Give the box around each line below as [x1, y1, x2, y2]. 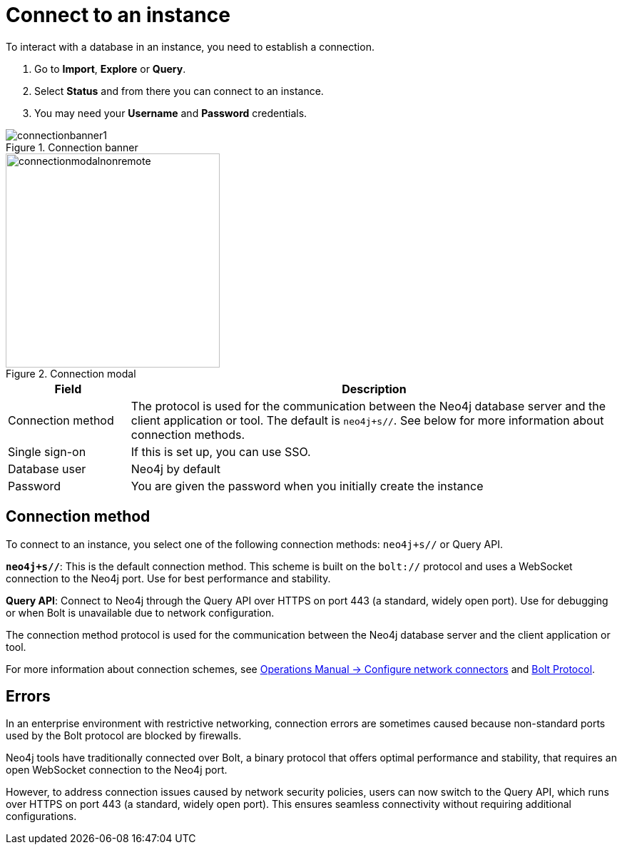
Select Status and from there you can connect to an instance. [34, 84, 324, 97]
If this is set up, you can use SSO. [131, 444, 311, 459]
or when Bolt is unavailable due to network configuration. [6, 606, 275, 619]
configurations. [6, 810, 77, 823]
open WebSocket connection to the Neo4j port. [6, 764, 228, 776]
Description [342, 381, 407, 396]
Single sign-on [8, 444, 86, 459]
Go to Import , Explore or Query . [34, 62, 186, 75]
